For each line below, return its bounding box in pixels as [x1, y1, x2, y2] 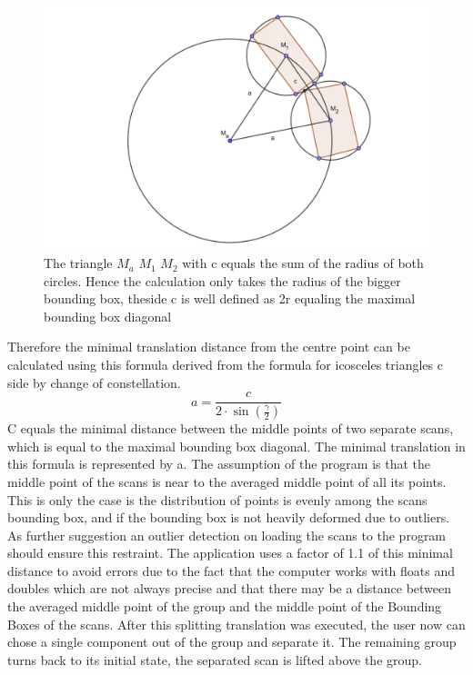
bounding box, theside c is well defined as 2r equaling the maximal [44, 289, 416, 308]
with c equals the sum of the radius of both [182, 253, 424, 273]
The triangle [44, 253, 113, 273]
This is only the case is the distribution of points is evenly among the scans [7, 490, 428, 509]
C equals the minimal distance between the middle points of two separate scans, [7, 419, 454, 438]
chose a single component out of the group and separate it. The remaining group [7, 632, 457, 651]
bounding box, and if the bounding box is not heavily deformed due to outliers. [7, 508, 450, 527]
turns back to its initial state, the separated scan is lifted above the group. [7, 650, 422, 669]
